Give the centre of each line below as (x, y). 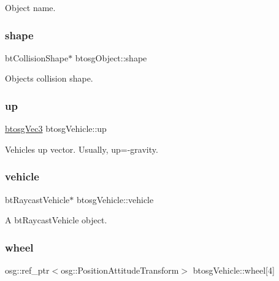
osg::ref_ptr (27, 270)
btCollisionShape (37, 57)
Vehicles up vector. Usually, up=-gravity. (82, 149)
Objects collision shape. (49, 78)
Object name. (30, 7)
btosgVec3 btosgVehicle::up (56, 129)
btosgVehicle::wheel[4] (234, 270)
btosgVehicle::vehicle (115, 199)
